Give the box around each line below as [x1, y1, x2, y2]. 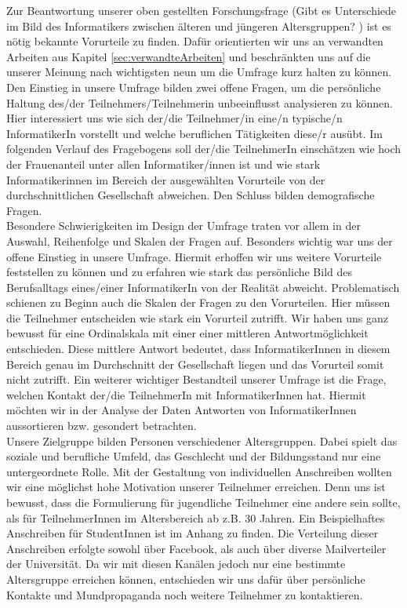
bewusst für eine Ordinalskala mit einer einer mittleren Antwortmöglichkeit [6, 325, 369, 341]
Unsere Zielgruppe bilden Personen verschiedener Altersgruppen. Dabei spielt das [6, 432, 398, 449]
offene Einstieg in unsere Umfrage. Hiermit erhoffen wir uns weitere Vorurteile [6, 248, 382, 264]
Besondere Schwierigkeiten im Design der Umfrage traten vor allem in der [6, 217, 361, 234]
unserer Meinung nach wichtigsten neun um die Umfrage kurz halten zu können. [6, 64, 392, 80]
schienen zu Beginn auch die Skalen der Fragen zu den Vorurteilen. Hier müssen [6, 294, 391, 311]
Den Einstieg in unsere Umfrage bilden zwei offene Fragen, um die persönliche [6, 78, 381, 95]
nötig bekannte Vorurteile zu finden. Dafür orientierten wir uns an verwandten [6, 33, 383, 49]
